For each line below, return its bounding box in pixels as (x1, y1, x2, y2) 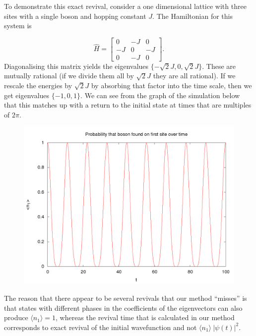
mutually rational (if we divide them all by (4, 70, 134, 81)
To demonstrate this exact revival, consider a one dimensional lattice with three (4, 1, 247, 11)
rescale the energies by (4, 80, 72, 91)
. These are (202, 60, 236, 71)
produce (4, 312, 28, 323)
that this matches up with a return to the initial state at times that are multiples (4, 100, 252, 110)
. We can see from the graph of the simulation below (80, 90, 240, 100)
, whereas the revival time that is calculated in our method (55, 312, 235, 323)
